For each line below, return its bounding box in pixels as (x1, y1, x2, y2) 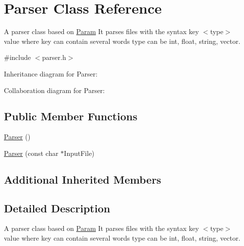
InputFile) (64, 148, 94, 158)
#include (4, 52, 31, 62)
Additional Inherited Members (4, 171, 161, 187)
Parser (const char (4, 148, 58, 158)
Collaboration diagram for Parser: (4, 85, 105, 95)
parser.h (42, 52, 66, 62)
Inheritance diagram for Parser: (4, 68, 98, 78)
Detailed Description (4, 200, 111, 215)
